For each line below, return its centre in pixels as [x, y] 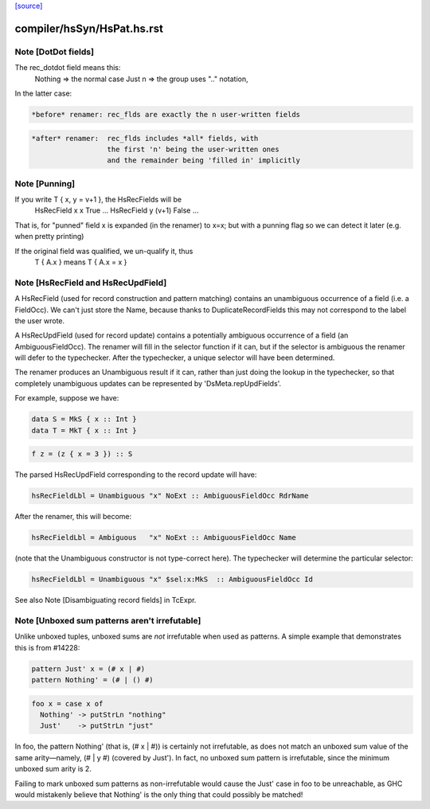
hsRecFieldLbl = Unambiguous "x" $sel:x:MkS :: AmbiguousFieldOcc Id [172, 580]
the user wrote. [40, 320]
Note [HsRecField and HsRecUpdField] [91, 283]
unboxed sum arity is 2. [53, 769]
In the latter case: [43, 93]
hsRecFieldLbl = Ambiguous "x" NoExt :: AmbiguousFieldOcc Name [164, 538]
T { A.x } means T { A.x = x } [81, 262]
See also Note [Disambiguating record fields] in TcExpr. [106, 600]
